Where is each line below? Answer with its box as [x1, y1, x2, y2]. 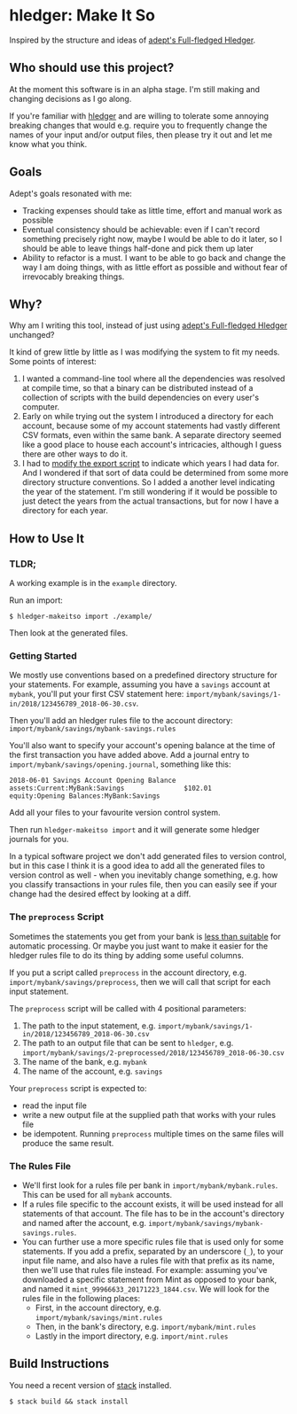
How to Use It [9, 531, 84, 546]
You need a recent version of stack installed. [9, 1379, 172, 1390]
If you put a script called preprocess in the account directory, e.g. [9, 967, 246, 978]
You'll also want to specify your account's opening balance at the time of [9, 740, 276, 751]
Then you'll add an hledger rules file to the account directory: [9, 715, 233, 726]
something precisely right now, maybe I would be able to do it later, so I [21, 233, 282, 244]
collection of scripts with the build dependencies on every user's [21, 392, 260, 403]
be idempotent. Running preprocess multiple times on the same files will [21, 1128, 284, 1139]
